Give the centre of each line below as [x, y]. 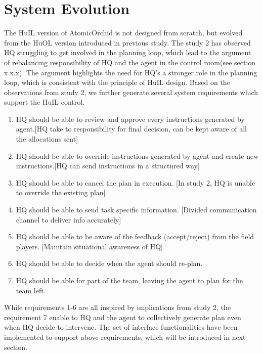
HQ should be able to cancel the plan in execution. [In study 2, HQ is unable [136, 182]
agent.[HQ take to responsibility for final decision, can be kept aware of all [131, 129]
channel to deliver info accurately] [69, 219]
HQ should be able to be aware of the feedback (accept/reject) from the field [135, 236]
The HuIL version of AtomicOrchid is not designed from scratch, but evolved [123, 33]
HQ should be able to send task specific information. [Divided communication [136, 210]
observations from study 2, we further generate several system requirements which [131, 92]
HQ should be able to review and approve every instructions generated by [130, 119]
